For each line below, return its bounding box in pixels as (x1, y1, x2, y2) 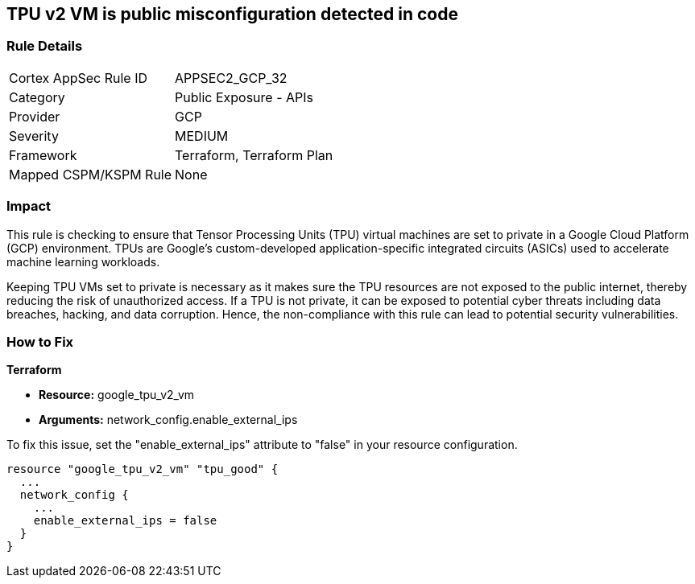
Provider (9, 108, 60, 125)
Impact (6, 198, 52, 215)
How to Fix (6, 333, 74, 350)
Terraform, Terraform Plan (175, 146, 333, 163)
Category (9, 88, 65, 105)
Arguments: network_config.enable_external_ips (39, 413, 298, 427)
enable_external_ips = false (33, 514, 217, 528)
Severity (9, 127, 59, 144)
